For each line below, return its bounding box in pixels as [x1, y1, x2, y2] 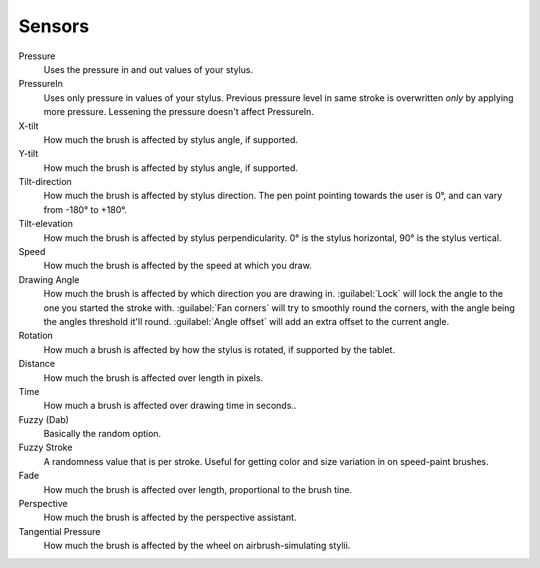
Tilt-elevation [18, 218, 74, 230]
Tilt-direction [18, 176, 72, 188]
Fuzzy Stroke [18, 441, 73, 454]
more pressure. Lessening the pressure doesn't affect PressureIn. [43, 106, 315, 118]
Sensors [18, 15, 90, 37]
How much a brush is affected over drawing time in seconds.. [43, 400, 297, 412]
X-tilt [18, 120, 39, 132]
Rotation [18, 330, 54, 342]
